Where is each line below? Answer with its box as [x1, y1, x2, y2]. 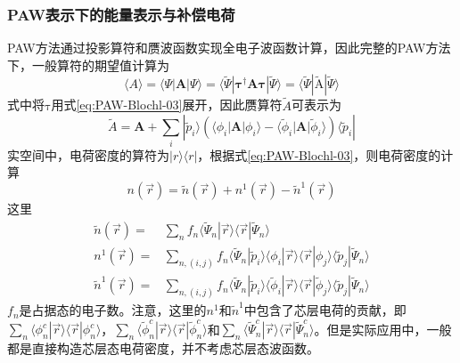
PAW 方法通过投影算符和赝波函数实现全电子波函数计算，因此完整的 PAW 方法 [7, 38, 451, 57]
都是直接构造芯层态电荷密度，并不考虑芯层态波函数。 [7, 339, 319, 358]
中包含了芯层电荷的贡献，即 [243, 301, 407, 319]
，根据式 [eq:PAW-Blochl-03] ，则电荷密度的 [197, 145, 441, 164]
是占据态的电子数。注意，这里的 [19, 301, 207, 319]
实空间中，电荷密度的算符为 [7, 145, 169, 164]
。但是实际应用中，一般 [314, 319, 452, 338]
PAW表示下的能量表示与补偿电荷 [7, 3, 235, 25]
